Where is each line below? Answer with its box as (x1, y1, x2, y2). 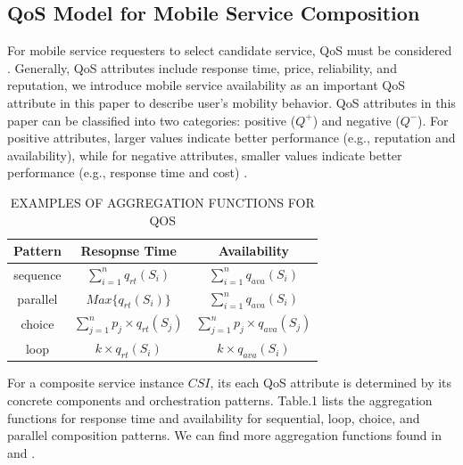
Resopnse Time (80, 241, 177, 260)
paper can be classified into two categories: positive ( (7, 110, 296, 129)
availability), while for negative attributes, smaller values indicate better (7, 145, 402, 164)
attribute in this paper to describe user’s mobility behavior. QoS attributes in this (7, 93, 456, 111)
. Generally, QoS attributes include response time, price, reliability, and (7, 58, 397, 77)
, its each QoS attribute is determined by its (210, 373, 452, 392)
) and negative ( (312, 110, 401, 129)
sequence (13, 265, 62, 284)
